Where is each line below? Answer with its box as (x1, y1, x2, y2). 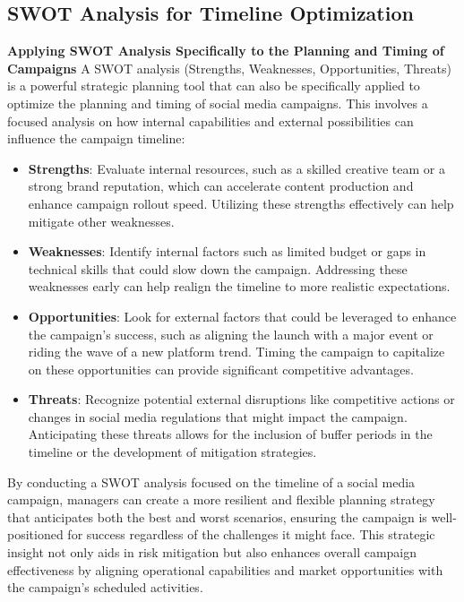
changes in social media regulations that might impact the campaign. (28, 407, 408, 426)
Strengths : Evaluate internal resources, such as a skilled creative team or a (28, 159, 445, 177)
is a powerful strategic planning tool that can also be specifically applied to (7, 76, 420, 95)
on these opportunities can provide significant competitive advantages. (28, 359, 414, 378)
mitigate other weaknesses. (28, 211, 175, 230)
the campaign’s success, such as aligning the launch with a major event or (28, 324, 434, 343)
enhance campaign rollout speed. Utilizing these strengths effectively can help (28, 193, 454, 212)
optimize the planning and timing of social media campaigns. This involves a (7, 93, 428, 112)
